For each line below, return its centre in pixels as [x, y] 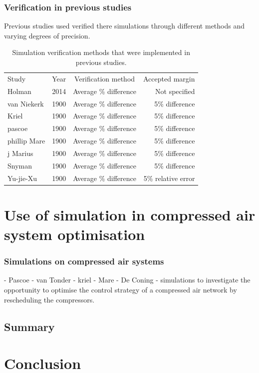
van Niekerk [26, 103]
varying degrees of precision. [47, 35]
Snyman [20, 165]
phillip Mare [26, 141]
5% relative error [169, 178]
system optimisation [75, 234]
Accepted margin [169, 78]
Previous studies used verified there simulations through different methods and [125, 26]
